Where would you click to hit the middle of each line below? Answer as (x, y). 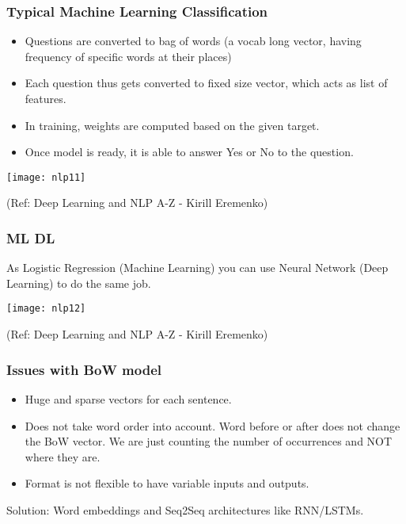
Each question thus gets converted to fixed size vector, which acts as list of (206, 83)
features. (46, 98)
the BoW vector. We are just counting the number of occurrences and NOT (209, 441)
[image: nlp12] (46, 309)
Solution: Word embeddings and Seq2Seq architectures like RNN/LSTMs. (185, 509)
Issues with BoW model (84, 369)
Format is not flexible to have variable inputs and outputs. (167, 483)
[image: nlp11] (46, 177)
